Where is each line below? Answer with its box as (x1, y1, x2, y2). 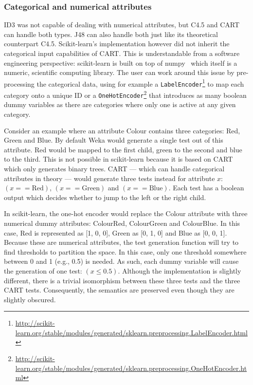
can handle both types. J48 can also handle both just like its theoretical (4, 29, 218, 39)
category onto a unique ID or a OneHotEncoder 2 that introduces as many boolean (4, 89, 247, 100)
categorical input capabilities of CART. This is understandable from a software (4, 48, 240, 58)
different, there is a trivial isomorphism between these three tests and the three (4, 275, 240, 285)
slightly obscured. (4, 294, 56, 304)
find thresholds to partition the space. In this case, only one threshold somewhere (4, 246, 247, 257)
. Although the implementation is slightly (118, 265, 241, 275)
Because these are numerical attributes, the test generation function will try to (4, 237, 239, 247)
